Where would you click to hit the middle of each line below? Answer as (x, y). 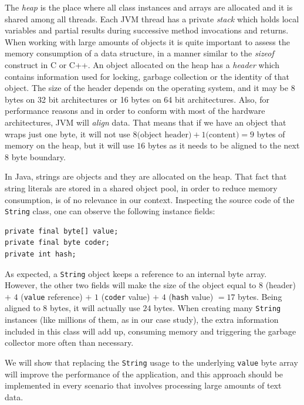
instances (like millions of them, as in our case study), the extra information (142, 320)
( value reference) (52, 296)
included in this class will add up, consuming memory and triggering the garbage (151, 331)
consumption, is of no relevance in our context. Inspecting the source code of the (150, 199)
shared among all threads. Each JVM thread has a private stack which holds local (152, 18)
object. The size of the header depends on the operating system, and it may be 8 (150, 88)
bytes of (271, 134)
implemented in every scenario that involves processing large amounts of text (143, 385)
